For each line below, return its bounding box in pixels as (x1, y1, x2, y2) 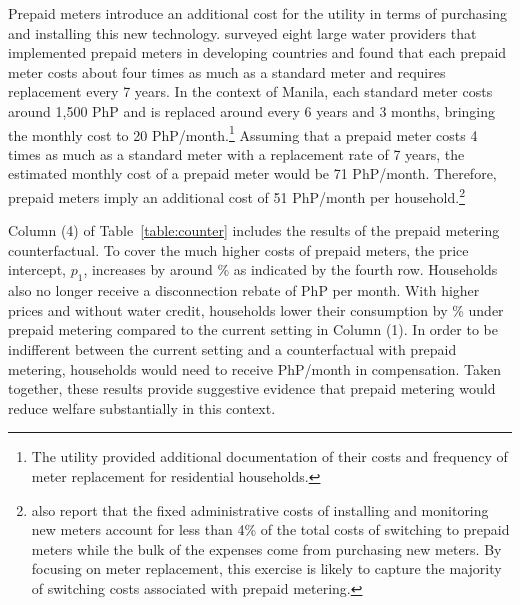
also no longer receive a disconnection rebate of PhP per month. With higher (8, 280, 480, 301)
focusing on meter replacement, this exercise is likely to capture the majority (31, 558, 502, 579)
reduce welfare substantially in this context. (8, 397, 276, 418)
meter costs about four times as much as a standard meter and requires (8, 61, 446, 82)
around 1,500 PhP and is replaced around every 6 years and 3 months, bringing (8, 100, 496, 121)
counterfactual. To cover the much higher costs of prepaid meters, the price (8, 239, 469, 260)
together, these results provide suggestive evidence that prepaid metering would (8, 378, 496, 399)
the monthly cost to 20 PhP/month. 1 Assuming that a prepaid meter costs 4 (8, 121, 478, 145)
